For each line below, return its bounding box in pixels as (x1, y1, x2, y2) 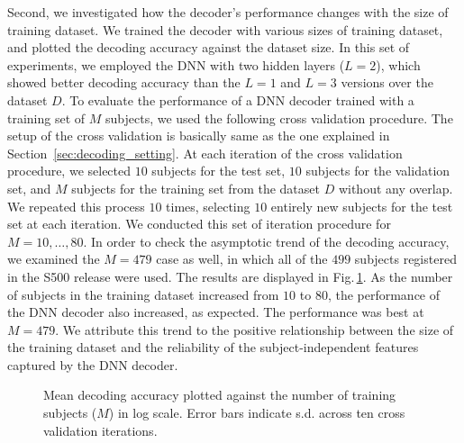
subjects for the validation (305, 161, 450, 180)
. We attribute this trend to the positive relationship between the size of (55, 320, 454, 339)
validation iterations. (43, 420, 158, 439)
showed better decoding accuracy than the (7, 73, 241, 92)
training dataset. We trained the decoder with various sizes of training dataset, (7, 20, 443, 39)
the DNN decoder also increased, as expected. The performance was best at (7, 303, 424, 321)
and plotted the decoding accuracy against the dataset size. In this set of (7, 38, 410, 57)
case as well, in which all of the (156, 249, 328, 268)
